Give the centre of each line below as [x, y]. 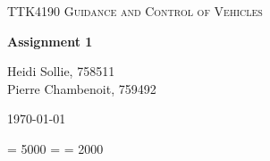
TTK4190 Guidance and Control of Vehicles [135, 11]
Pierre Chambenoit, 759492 [82, 88]
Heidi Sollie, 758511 [61, 71]
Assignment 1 [50, 41]
